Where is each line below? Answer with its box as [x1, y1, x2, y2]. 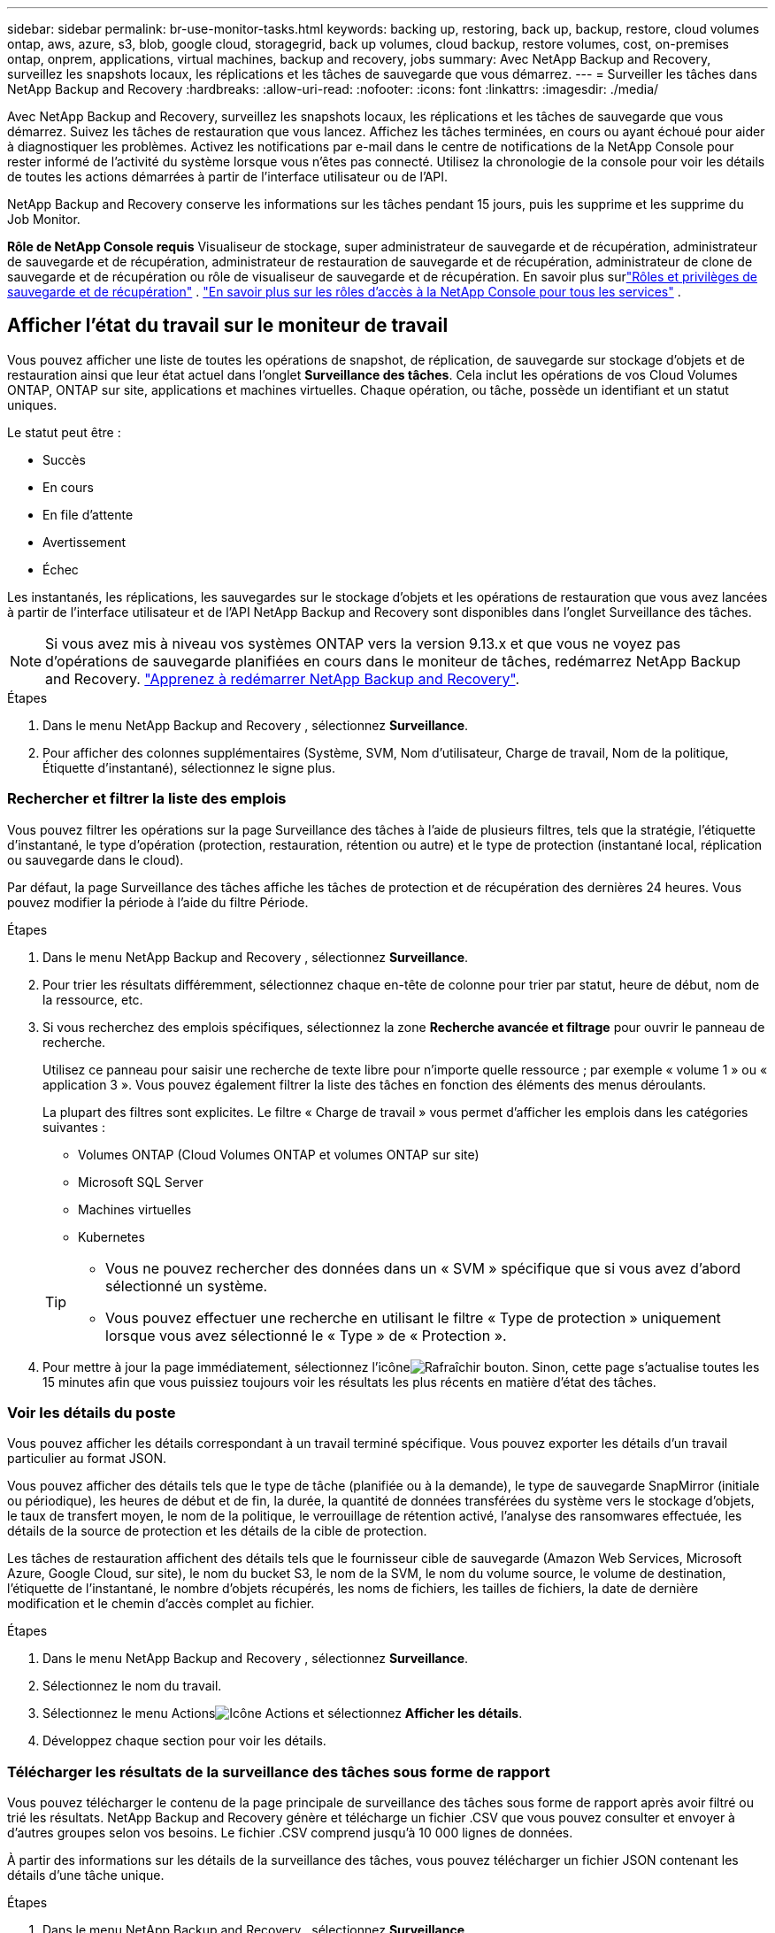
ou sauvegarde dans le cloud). [7, 851, 184, 867]
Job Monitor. [7, 212, 81, 227]
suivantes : [42, 1119, 105, 1135]
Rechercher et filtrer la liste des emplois [7, 789, 287, 808]
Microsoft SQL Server [78, 1174, 203, 1190]
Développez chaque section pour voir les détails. [42, 1733, 326, 1749]
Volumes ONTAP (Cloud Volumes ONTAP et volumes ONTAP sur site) [78, 1146, 480, 1162]
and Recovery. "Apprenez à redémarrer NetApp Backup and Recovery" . [45, 669, 520, 688]
